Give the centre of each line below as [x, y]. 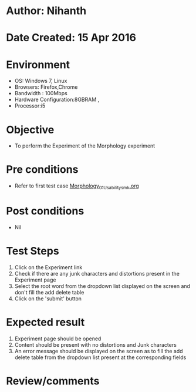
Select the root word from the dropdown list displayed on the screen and [102, 286]
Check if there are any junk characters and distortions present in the [97, 273]
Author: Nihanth [46, 11]
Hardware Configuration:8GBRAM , [57, 100]
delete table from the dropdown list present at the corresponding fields [100, 357]
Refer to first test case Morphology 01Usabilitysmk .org [77, 186]
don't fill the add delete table [49, 292]
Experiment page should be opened [58, 339]
